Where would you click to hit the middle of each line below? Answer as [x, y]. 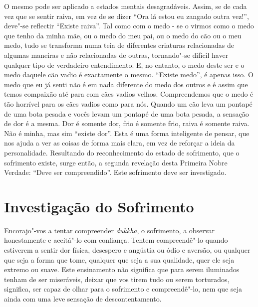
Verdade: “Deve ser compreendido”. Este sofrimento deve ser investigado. [115, 172]
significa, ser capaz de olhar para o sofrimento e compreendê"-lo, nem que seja [123, 289]
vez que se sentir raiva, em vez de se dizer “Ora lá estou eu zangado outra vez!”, [127, 16]
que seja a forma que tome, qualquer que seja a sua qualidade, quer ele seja [119, 259]
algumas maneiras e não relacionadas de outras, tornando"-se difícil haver [116, 55]
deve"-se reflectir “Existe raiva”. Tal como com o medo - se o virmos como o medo [129, 26]
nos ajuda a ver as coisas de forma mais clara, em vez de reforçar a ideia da [120, 143]
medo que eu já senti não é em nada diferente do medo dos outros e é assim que [126, 84]
